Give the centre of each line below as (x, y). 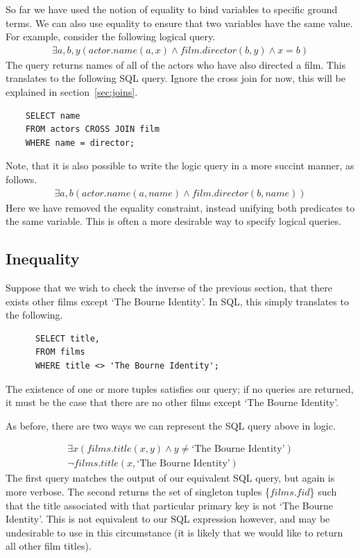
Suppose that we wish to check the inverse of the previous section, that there (169, 287)
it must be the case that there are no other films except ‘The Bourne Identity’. (172, 402)
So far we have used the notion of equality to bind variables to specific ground (172, 9)
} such (323, 491)
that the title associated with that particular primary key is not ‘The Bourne (169, 505)
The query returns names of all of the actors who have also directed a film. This (176, 64)
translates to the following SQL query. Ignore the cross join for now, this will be (176, 78)
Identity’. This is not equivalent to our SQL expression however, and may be (168, 519)
